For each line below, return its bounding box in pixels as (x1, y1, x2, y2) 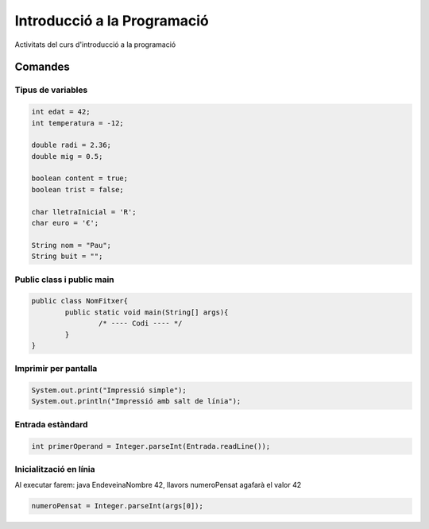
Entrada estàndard (14, 419, 88, 430)
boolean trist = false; (31, 185, 125, 194)
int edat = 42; (31, 107, 91, 117)
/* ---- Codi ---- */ (98, 319, 183, 328)
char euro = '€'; (31, 218, 99, 228)
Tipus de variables (14, 84, 88, 95)
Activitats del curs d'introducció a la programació (14, 40, 176, 49)
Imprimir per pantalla (14, 363, 98, 374)
